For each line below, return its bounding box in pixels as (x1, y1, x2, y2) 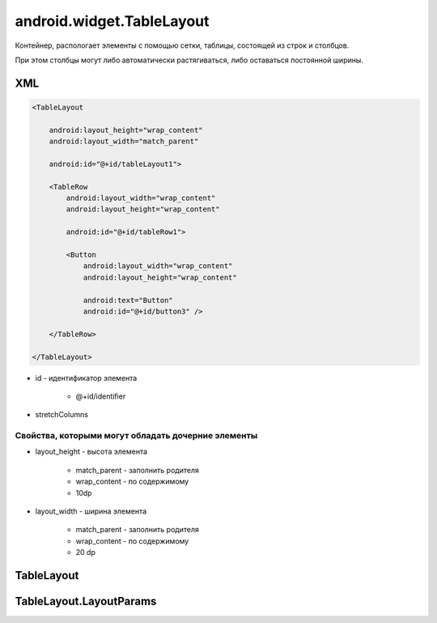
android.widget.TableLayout (15, 12, 210, 30)
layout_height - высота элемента (35, 446, 148, 457)
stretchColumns (35, 410, 89, 420)
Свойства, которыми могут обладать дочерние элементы (15, 430, 258, 442)
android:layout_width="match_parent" (49, 137, 199, 146)
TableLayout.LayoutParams (15, 595, 157, 608)
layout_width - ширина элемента (35, 506, 147, 516)
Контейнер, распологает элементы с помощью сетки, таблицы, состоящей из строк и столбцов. (15, 41, 350, 50)
